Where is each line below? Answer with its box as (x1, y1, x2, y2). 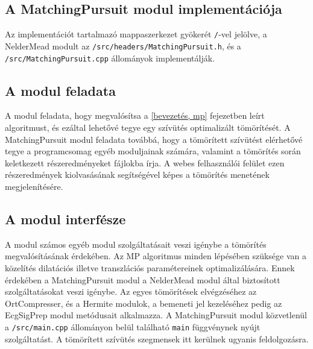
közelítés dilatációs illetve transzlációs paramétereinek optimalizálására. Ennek (5, 261, 295, 274)
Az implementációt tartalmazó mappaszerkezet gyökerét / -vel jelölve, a (5, 28, 267, 40)
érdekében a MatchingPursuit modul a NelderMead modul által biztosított (5, 273, 280, 286)
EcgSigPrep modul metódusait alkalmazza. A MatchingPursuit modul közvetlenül (5, 309, 307, 321)
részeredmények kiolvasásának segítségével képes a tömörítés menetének (5, 168, 270, 181)
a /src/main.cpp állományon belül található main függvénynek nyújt (5, 320, 261, 333)
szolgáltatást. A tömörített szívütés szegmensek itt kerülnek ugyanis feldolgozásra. (5, 332, 309, 345)
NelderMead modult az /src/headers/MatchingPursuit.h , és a (5, 39, 241, 52)
